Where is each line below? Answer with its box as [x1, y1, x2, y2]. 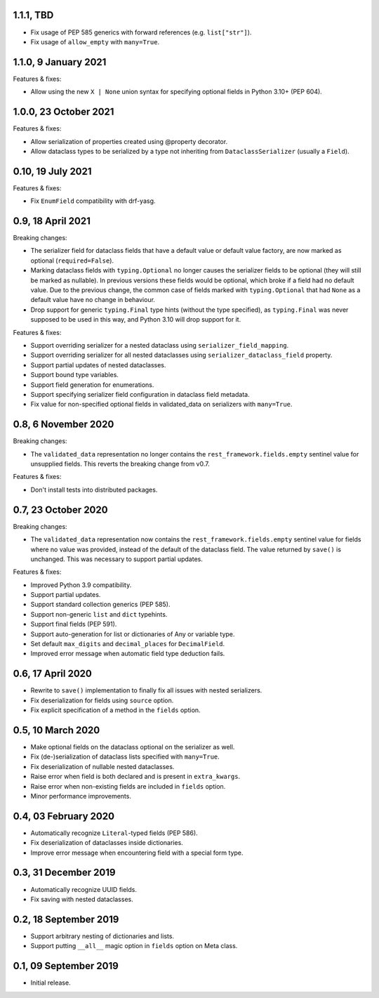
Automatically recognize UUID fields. [30, 885, 137, 893]
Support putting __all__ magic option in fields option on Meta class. [30, 942, 238, 950]
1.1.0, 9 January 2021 [13, 56, 107, 68]
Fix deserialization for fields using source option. [30, 696, 174, 704]
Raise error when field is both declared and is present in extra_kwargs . [30, 773, 241, 781]
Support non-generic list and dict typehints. [30, 610, 168, 618]
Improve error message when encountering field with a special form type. [30, 848, 244, 857]
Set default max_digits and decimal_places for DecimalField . [30, 640, 225, 648]
